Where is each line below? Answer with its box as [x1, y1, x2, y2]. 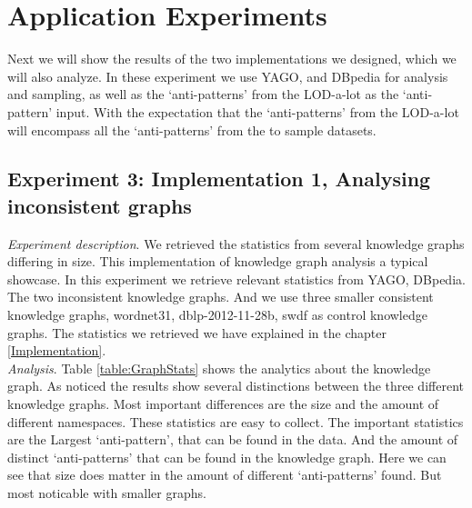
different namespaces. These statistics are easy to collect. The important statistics [7, 412, 464, 431]
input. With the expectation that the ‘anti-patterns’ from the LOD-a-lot [55, 102, 459, 121]
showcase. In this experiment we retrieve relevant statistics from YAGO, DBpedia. [7, 269, 466, 288]
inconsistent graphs [7, 191, 192, 219]
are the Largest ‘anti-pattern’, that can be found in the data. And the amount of [7, 430, 458, 449]
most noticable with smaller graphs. [7, 483, 206, 502]
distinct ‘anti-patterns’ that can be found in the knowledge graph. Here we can [7, 447, 447, 466]
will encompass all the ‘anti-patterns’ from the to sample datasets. [7, 120, 377, 139]
